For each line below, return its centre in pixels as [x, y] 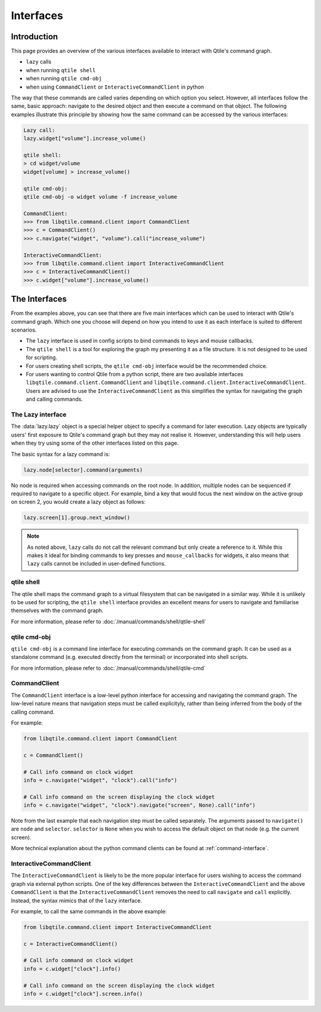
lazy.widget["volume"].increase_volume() [85, 139]
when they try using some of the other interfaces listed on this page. [95, 443]
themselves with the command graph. [57, 611]
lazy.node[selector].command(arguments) [83, 470]
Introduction [34, 37]
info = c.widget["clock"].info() [72, 969]
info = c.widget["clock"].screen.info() [83, 994]
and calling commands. [54, 399]
